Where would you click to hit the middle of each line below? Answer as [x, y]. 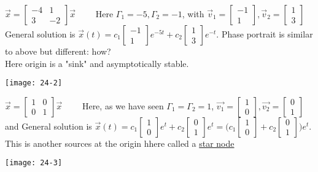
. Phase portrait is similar [265, 34]
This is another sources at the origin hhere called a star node [120, 143]
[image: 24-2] [34, 83]
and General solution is [48, 126]
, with [193, 14]
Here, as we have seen [123, 105]
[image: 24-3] [34, 163]
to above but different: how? [58, 51]
